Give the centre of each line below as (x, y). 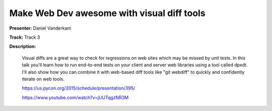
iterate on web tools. (43, 79)
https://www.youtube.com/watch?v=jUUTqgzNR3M (75, 97)
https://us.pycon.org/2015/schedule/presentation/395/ (79, 88)
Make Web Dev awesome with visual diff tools (108, 13)
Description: (23, 46)
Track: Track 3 (25, 37)
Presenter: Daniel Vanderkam (40, 28)
